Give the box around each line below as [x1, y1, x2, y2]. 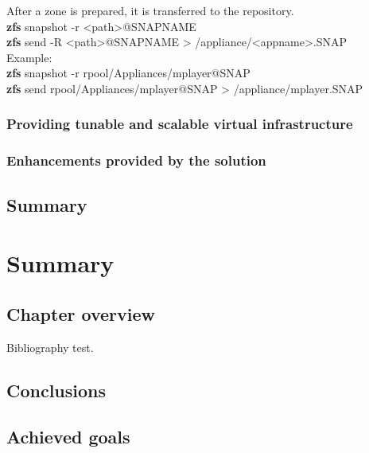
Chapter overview [6, 301, 155, 326]
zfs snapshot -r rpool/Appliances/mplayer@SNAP [6, 64, 251, 81]
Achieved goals [6, 424, 130, 449]
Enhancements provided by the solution [6, 150, 266, 170]
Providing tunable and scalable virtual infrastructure [6, 114, 353, 134]
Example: [6, 49, 52, 65]
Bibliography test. [6, 338, 94, 355]
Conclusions [6, 377, 107, 402]
